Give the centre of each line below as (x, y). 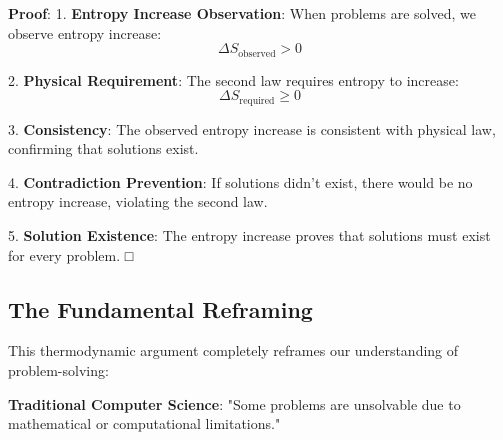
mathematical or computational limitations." (144, 423)
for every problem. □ (71, 254)
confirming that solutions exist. (103, 148)
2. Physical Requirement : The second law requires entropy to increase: (233, 79)
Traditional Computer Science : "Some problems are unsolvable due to (234, 403)
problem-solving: (58, 370)
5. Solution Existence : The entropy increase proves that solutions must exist (249, 235)
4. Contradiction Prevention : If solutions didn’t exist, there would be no (240, 181)
